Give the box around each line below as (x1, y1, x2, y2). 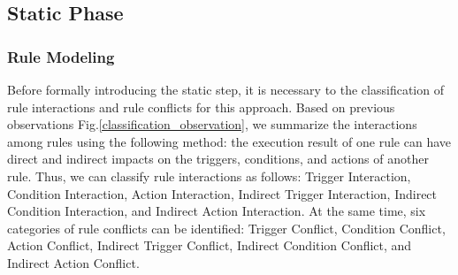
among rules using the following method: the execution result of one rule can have (7, 132, 452, 150)
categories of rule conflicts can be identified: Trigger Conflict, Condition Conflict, (7, 218, 446, 237)
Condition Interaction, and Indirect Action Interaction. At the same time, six (7, 202, 426, 220)
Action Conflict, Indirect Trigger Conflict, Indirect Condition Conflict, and (7, 236, 412, 255)
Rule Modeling (7, 45, 115, 67)
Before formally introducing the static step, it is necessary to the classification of (7, 80, 444, 98)
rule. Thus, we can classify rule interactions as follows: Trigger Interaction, (7, 166, 411, 185)
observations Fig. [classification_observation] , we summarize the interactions (7, 115, 417, 134)
